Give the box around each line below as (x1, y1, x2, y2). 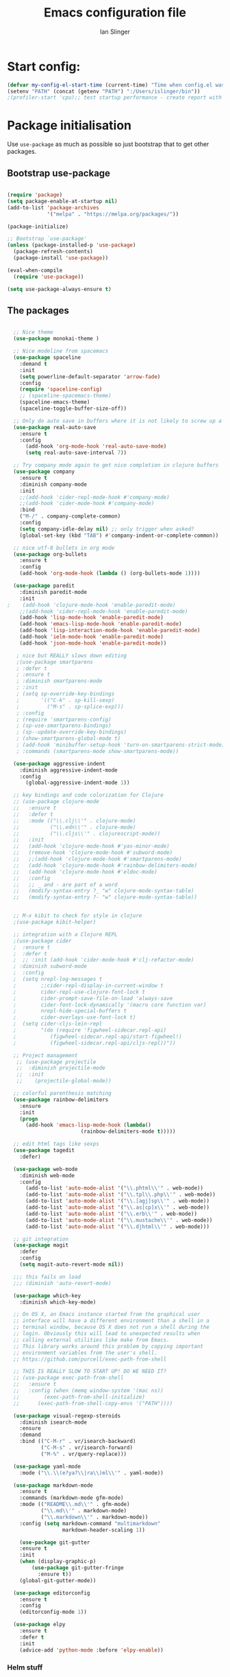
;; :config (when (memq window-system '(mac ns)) (13, 1387, 164, 1394)
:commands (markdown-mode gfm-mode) (19, 1494, 125, 1501)
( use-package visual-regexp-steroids (13, 1412, 121, 1419)
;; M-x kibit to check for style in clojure (13, 912, 142, 919)
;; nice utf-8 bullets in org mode (13, 544, 115, 551)
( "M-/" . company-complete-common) (19, 513, 121, 520)
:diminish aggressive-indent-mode (19, 767, 118, 774)
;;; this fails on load (13, 1273, 81, 1280)
